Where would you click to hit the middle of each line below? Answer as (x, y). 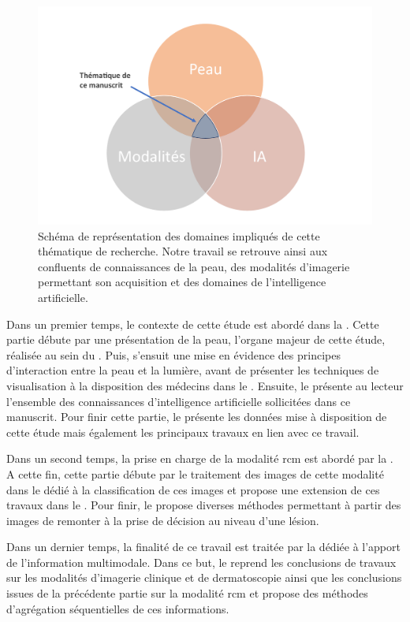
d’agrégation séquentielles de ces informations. (118, 608)
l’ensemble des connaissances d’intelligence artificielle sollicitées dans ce (179, 401)
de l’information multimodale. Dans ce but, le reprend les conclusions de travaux (201, 562)
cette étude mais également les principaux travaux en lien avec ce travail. (183, 432)
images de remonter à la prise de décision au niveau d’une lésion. (163, 520)
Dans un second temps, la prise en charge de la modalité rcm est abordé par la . (200, 458)
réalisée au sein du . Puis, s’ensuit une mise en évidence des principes (173, 354)
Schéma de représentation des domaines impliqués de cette (179, 235)
